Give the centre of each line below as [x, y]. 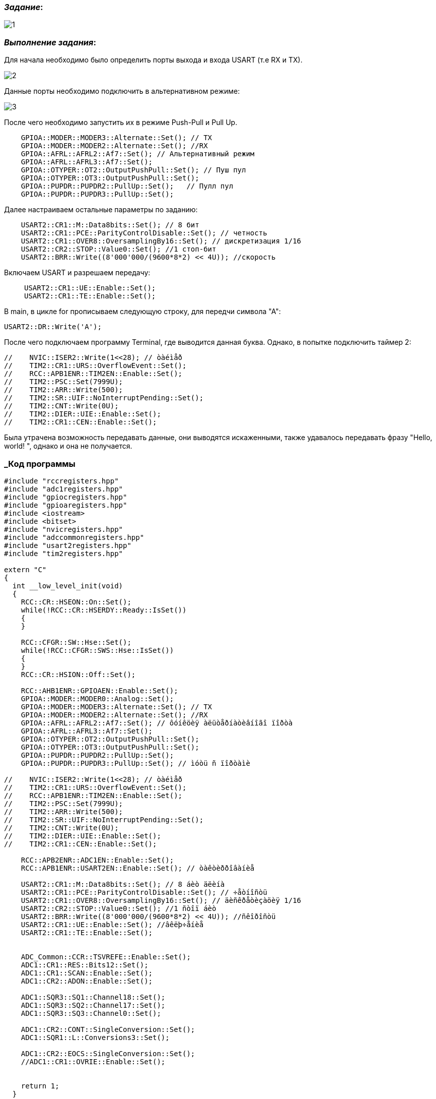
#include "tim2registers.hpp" [64, 553]
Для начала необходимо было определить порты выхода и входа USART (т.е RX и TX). [153, 60]
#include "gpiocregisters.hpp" [66, 497]
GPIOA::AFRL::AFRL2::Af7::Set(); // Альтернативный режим [138, 154]
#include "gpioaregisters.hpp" [66, 505]
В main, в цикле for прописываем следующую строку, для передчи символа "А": [142, 312]
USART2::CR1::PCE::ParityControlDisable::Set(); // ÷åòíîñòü [144, 892]
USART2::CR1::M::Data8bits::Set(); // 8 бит [110, 225]
